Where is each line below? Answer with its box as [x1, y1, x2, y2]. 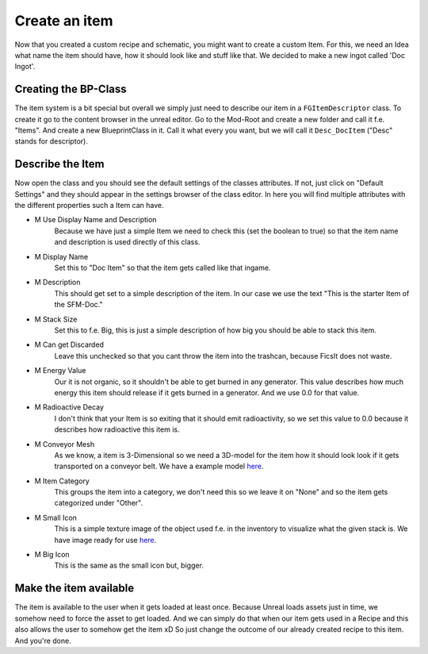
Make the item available [14, 582, 135, 595]
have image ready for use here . [54, 535, 157, 544]
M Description [34, 278, 81, 287]
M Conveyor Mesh [34, 439, 95, 448]
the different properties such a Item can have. [14, 201, 164, 210]
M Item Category [34, 476, 90, 486]
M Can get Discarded [34, 340, 105, 349]
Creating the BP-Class [14, 83, 127, 96]
